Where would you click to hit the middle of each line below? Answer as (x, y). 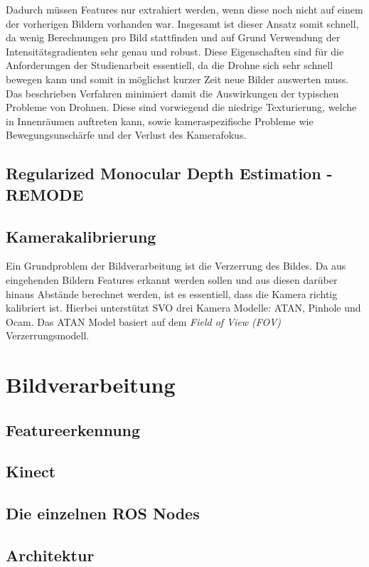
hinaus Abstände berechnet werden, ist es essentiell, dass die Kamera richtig (172, 293)
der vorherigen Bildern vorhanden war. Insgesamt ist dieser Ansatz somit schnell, (182, 23)
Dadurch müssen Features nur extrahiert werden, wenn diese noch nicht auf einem (184, 9)
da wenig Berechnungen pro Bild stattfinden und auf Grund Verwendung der (173, 37)
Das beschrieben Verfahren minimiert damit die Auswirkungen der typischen (172, 93)
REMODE (45, 194)
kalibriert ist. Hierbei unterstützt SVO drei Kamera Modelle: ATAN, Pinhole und (183, 308)
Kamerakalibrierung (81, 236)
